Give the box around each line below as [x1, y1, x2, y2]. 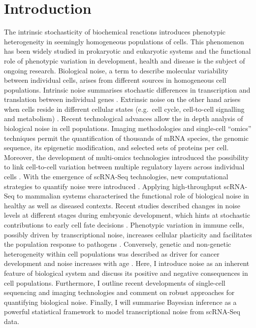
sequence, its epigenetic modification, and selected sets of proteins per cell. [4, 142, 229, 153]
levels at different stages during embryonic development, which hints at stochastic [4, 210, 250, 220]
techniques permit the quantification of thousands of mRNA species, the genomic [4, 132, 249, 143]
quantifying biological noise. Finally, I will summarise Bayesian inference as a [4, 296, 237, 307]
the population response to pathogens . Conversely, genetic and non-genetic [4, 239, 231, 249]
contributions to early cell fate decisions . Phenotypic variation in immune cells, [4, 220, 244, 230]
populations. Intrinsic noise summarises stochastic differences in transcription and [4, 84, 251, 95]
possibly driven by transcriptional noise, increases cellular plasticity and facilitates [4, 229, 252, 239]
